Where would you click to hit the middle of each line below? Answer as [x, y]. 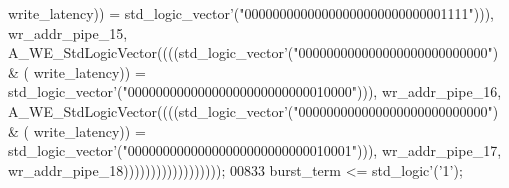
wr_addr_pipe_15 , [68, 32]
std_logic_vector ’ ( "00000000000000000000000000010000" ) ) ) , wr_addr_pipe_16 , [255, 91]
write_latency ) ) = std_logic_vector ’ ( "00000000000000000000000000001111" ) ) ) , [251, 13]
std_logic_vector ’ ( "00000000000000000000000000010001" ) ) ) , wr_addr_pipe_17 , [255, 150]
